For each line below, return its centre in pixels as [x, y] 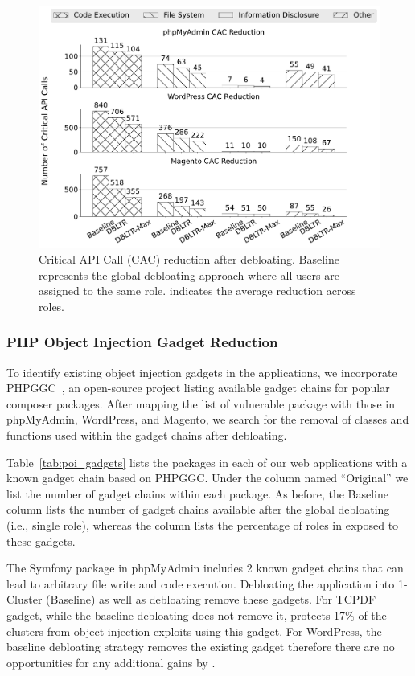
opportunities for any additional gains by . [111, 662]
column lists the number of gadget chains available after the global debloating [198, 509]
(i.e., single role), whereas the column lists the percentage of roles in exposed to [203, 525]
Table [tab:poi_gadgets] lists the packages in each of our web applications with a [207, 462]
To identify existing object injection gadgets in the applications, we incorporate [202, 372]
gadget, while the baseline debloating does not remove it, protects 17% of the [197, 615]
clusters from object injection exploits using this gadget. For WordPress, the [194, 631]
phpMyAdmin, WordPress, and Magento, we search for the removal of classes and [208, 419]
